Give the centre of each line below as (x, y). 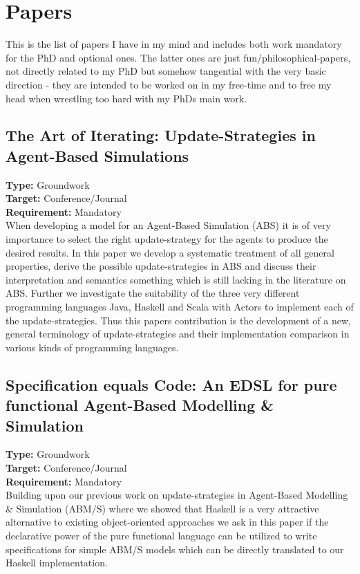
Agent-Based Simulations (97, 155)
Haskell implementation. (57, 563)
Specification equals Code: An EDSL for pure (171, 384)
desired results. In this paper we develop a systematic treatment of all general (170, 252)
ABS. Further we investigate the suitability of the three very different (153, 293)
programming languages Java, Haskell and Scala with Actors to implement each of (180, 307)
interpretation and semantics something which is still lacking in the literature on (176, 279)
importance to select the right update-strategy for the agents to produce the (167, 239)
